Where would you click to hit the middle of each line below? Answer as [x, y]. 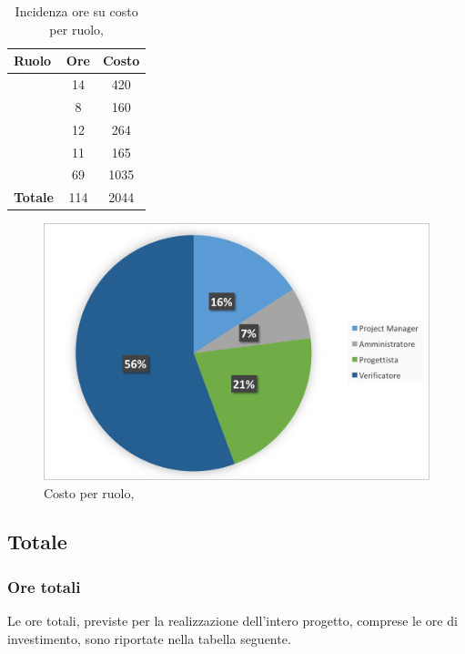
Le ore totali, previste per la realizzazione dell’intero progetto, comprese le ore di [232, 621]
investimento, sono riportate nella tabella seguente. [149, 638]
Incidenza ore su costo [76, 11]
